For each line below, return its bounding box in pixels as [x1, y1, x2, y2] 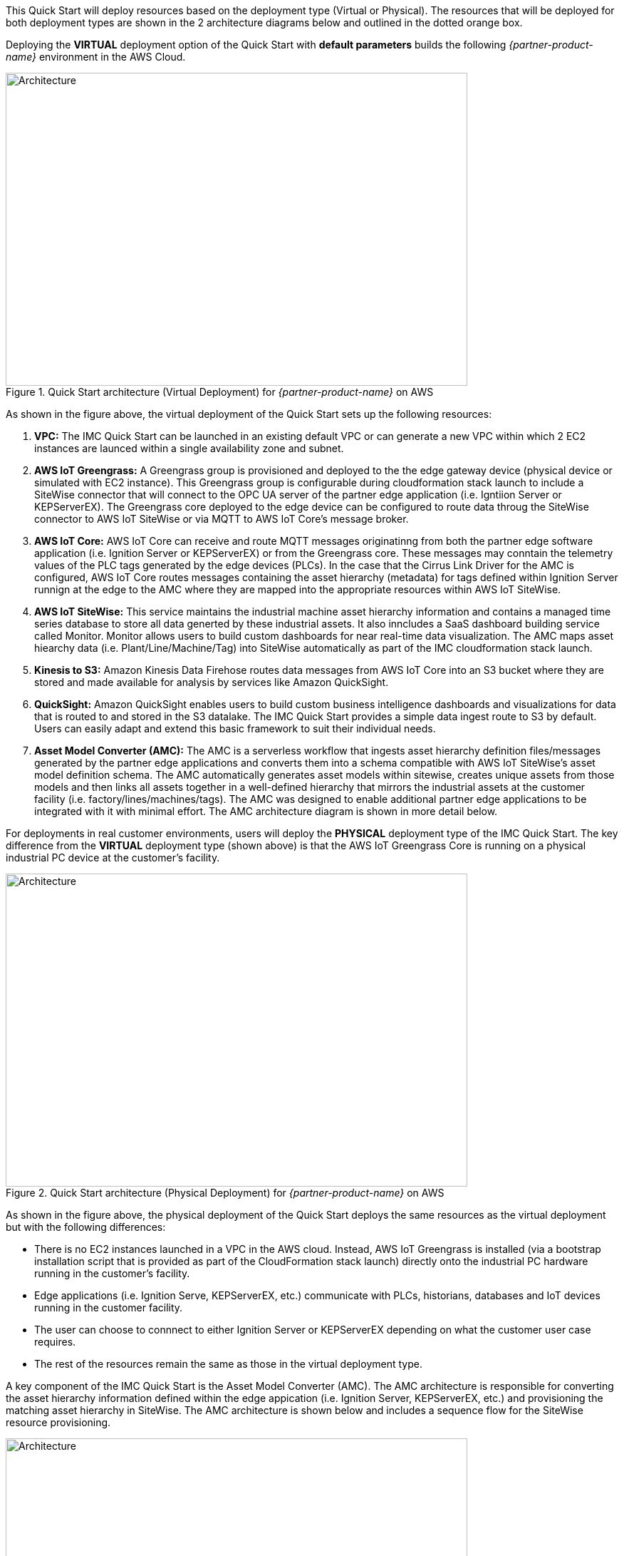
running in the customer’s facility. [34, 1267, 190, 1279]
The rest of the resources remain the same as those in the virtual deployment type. [34, 1358, 422, 1370]
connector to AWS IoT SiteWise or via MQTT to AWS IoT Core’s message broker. [34, 513, 409, 525]
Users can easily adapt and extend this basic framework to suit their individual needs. [34, 722, 436, 735]
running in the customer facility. [34, 1301, 183, 1314]
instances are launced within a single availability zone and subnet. [34, 442, 344, 454]
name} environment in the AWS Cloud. [6, 51, 186, 63]
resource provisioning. [6, 1416, 111, 1428]
